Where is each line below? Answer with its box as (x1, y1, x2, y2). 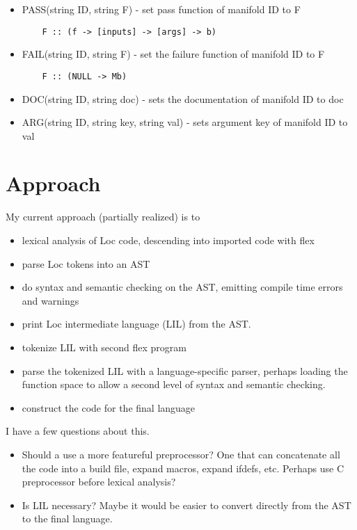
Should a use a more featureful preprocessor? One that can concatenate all (22, 447, 340, 461)
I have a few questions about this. (6, 424, 150, 438)
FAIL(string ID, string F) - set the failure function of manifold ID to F (22, 47, 325, 61)
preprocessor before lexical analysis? (22, 474, 176, 489)
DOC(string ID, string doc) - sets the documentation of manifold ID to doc (22, 91, 344, 106)
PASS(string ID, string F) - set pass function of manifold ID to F (22, 2, 301, 16)
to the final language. (22, 511, 113, 526)
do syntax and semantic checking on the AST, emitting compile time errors (22, 280, 343, 294)
